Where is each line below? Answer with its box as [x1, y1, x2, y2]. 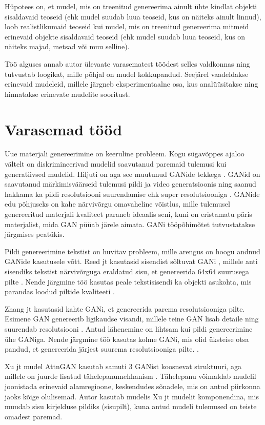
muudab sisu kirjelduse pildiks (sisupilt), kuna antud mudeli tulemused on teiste [5, 401, 257, 412]
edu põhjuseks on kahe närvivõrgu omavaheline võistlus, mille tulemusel [5, 198, 230, 209]
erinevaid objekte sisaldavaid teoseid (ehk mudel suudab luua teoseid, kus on [5, 31, 246, 42]
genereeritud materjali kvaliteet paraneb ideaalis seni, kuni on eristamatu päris [5, 209, 252, 219]
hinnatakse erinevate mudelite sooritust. [5, 88, 130, 99]
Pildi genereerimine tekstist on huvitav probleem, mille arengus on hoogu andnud [5, 246, 260, 256]
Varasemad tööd [5, 118, 123, 139]
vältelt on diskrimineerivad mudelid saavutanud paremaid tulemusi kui [5, 158, 227, 169]
